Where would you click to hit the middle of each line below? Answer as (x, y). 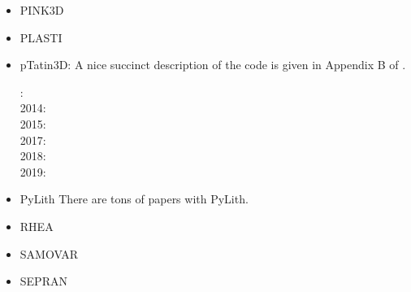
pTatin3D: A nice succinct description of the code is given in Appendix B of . (213, 65)
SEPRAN (43, 281)
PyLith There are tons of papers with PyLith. (134, 199)
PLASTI (41, 37)
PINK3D (42, 10)
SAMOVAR (49, 253)
